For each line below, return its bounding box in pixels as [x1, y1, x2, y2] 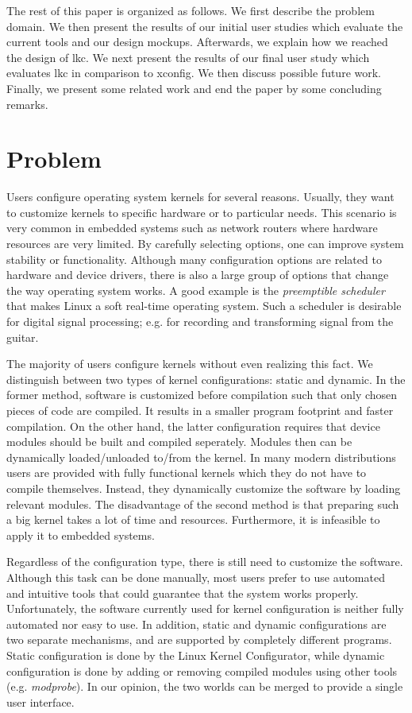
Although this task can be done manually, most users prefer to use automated [6, 568, 385, 585]
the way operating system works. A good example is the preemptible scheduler [6, 281, 385, 298]
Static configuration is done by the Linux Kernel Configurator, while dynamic [6, 646, 385, 663]
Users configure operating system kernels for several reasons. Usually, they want [6, 188, 395, 205]
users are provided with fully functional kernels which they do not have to [6, 464, 367, 481]
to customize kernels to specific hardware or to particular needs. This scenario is [6, 203, 397, 220]
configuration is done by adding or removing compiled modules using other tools [6, 662, 398, 679]
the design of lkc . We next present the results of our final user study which [6, 48, 370, 65]
